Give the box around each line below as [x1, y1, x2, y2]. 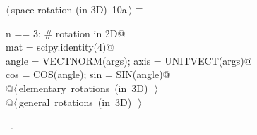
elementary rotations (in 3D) [18, 80, 148, 95]
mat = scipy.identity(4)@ [6, 39, 114, 54]
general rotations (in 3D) [18, 94, 132, 109]
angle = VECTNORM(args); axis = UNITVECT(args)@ [6, 53, 252, 67]
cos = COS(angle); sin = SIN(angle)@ [6, 67, 171, 82]
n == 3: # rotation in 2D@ [6, 25, 126, 40]
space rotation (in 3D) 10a [11, 2, 127, 16]
